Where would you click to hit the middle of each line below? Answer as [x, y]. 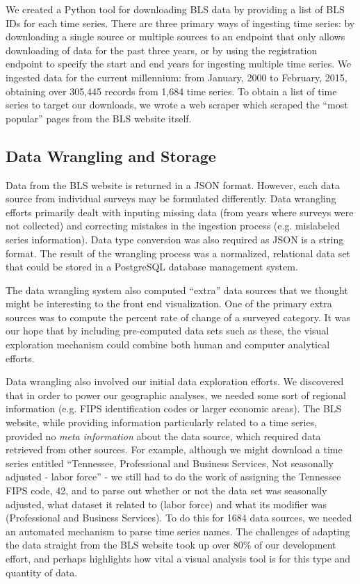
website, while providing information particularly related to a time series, [162, 422]
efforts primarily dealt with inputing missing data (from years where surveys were [180, 212]
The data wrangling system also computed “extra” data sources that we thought [177, 290]
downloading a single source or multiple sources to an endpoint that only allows [175, 36]
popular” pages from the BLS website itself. [99, 118]
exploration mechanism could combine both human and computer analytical [168, 344]
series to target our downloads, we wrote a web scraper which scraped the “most [177, 105]
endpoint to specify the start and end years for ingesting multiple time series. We [179, 64]
